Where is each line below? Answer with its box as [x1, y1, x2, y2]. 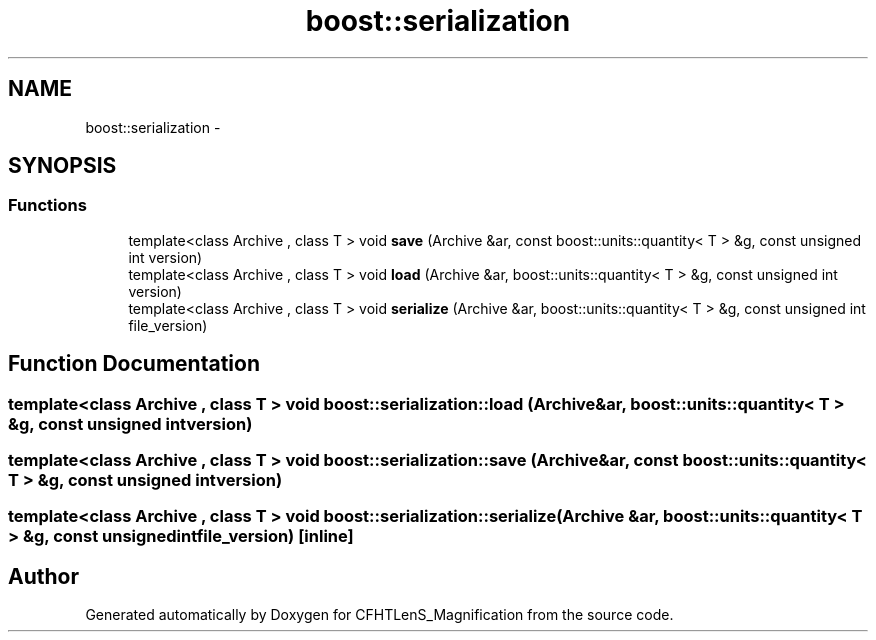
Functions [8, 195, 87, 216]
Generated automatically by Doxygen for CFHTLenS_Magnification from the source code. [85, 606, 674, 624]
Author [8, 563, 79, 589]
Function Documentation [8, 351, 260, 377]
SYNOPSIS [8, 153, 117, 179]
